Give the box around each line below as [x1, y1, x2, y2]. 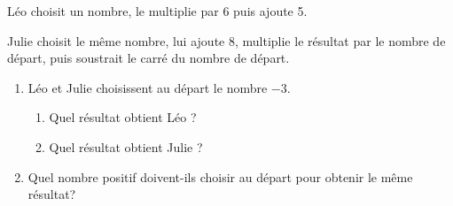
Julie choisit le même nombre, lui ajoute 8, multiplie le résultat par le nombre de [7, 31, 446, 50]
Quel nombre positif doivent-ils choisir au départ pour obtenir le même [27, 167, 413, 186]
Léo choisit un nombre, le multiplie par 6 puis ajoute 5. [7, 2, 308, 19]
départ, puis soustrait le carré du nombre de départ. [7, 49, 290, 67]
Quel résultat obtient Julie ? [49, 137, 203, 156]
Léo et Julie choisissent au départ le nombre [27, 78, 268, 96]
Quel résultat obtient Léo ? [49, 108, 197, 126]
